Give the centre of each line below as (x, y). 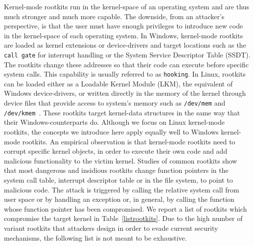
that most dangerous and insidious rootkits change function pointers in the (116, 170)
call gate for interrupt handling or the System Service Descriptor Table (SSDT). (127, 54)
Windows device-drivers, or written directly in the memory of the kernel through (125, 93)
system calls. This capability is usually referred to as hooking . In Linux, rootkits (125, 74)
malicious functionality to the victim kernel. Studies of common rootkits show (121, 160)
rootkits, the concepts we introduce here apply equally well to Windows (111, 131)
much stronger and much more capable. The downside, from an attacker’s (114, 16)
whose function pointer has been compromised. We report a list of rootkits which (126, 208)
